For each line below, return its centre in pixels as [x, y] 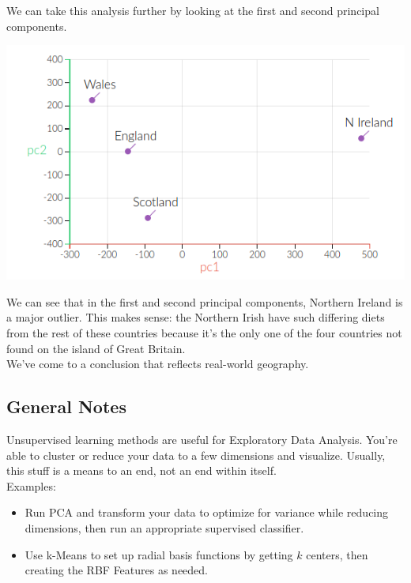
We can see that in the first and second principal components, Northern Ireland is [205, 301]
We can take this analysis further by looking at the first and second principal [193, 10]
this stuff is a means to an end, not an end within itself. [141, 470]
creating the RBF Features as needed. [117, 570]
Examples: [31, 485]
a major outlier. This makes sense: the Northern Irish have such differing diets [196, 317]
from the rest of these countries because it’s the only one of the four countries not [204, 333]
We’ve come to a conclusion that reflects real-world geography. [158, 364]
